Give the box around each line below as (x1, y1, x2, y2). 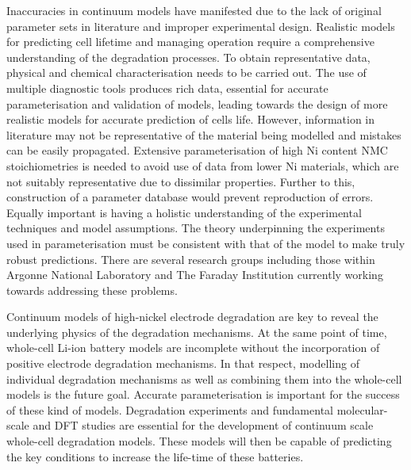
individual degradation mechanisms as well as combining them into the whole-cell (6, 370, 402, 387)
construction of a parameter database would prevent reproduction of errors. (6, 189, 374, 205)
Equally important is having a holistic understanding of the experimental (6, 204, 362, 220)
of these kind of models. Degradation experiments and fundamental (6, 401, 333, 418)
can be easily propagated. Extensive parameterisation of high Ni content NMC (6, 142, 388, 159)
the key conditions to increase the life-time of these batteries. (6, 448, 304, 464)
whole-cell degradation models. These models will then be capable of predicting (6, 433, 392, 449)
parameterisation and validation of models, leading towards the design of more (6, 95, 388, 112)
